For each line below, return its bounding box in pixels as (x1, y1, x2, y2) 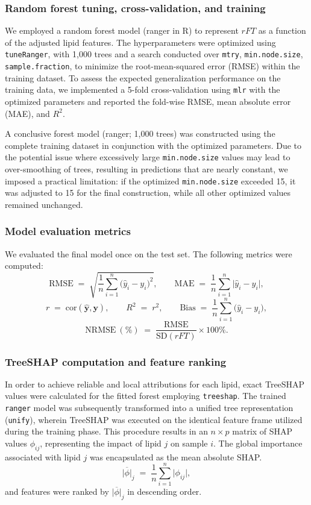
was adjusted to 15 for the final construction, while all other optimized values (5, 186, 291, 199)
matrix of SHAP (232, 425, 293, 438)
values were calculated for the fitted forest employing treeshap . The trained (5, 389, 286, 402)
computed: (5, 259, 43, 272)
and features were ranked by (5, 485, 109, 498)
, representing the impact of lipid (40, 436, 162, 449)
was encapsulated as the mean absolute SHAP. (89, 450, 262, 463)
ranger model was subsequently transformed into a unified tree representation (5, 401, 294, 414)
